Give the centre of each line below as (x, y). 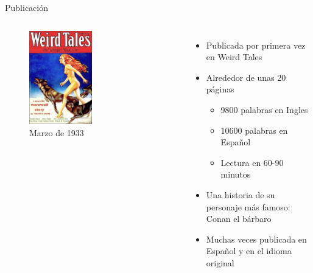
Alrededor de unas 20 (246, 77)
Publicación (26, 7)
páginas (220, 89)
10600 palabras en (254, 130)
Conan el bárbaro (239, 219)
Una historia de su (241, 194)
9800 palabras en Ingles (264, 109)
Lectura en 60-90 (252, 162)
